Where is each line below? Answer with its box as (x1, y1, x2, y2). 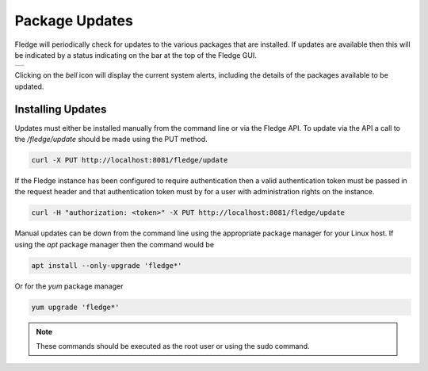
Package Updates (14, 12, 134, 29)
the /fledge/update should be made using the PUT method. (14, 135, 208, 144)
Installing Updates (14, 102, 107, 116)
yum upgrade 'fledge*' (31, 302, 120, 312)
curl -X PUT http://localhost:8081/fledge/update (31, 155, 228, 164)
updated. (14, 82, 44, 91)
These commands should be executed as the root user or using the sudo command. (36, 342, 310, 351)
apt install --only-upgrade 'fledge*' (31, 261, 182, 270)
